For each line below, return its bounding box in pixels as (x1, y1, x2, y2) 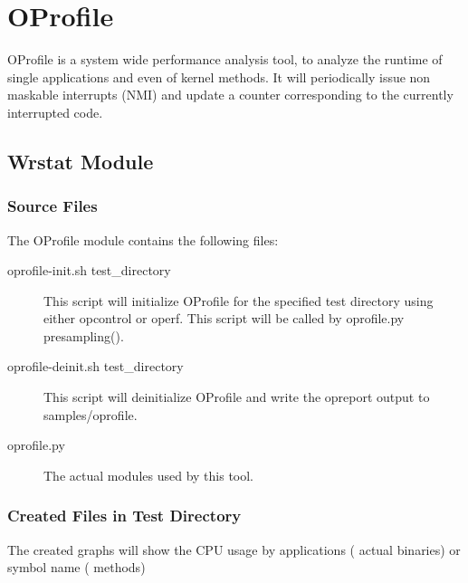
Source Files (7, 195, 98, 217)
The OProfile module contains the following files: (7, 230, 279, 249)
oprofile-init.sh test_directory (7, 261, 171, 280)
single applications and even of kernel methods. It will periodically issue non (7, 67, 431, 86)
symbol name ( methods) (7, 558, 146, 577)
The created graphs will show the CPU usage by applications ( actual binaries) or (7, 540, 461, 559)
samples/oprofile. (43, 405, 138, 424)
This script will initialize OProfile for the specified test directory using (43, 291, 434, 310)
